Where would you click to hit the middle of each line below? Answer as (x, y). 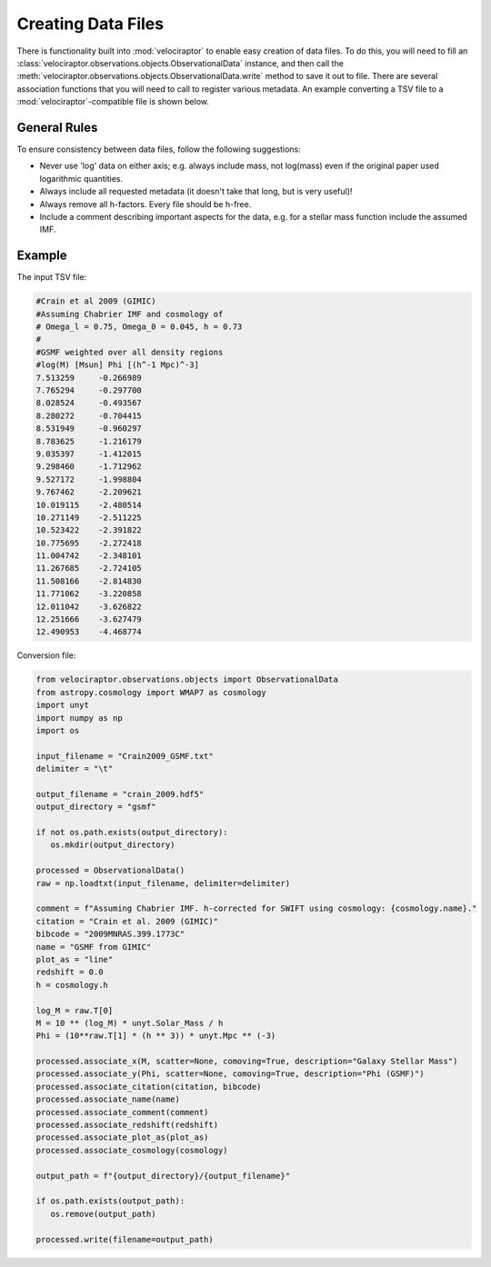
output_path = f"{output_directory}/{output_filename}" (163, 1176)
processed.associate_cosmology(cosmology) (132, 1150)
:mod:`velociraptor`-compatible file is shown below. (113, 102)
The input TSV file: (52, 277)
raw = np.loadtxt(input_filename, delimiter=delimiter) (163, 883)
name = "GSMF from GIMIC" (94, 947)
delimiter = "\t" (75, 769)
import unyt (63, 705)
